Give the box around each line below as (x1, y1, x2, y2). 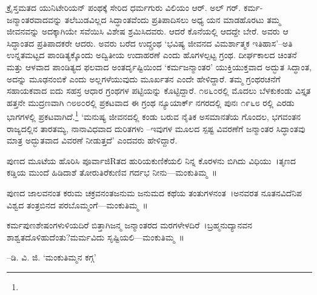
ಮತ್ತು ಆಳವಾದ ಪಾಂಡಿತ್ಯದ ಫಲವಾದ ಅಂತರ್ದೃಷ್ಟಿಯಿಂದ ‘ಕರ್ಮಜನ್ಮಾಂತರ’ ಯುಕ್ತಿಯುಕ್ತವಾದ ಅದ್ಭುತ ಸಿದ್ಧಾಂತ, (7, 60, 312, 73)
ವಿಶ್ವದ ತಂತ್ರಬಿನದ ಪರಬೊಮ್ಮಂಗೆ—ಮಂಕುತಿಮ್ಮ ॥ (7, 198, 148, 211)
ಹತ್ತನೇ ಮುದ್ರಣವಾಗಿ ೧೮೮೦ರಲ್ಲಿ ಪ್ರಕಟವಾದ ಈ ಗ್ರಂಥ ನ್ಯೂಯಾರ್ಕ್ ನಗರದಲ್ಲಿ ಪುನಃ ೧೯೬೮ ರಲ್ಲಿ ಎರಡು (7, 96, 295, 108)
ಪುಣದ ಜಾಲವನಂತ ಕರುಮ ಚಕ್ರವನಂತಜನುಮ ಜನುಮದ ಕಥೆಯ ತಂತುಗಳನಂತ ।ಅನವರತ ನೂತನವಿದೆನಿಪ (7, 186, 302, 199)
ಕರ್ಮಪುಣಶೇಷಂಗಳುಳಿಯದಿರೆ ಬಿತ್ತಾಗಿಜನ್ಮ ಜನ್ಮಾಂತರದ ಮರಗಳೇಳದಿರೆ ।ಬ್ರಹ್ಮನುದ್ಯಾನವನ (7, 219, 253, 231)
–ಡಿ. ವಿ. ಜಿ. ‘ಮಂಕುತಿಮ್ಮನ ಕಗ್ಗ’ (7, 251, 96, 264)
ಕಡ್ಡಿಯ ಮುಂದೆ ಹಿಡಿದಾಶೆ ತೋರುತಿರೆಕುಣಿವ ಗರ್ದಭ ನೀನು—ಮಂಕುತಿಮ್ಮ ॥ (7, 166, 218, 179)
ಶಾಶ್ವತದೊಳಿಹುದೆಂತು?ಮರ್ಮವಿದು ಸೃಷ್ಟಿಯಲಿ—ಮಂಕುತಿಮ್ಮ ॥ (7, 230, 184, 243)
